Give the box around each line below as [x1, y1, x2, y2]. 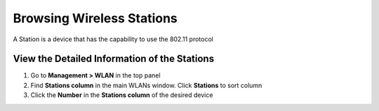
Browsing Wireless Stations [13, 10, 178, 26]
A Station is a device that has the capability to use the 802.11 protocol [13, 35, 213, 43]
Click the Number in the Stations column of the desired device [30, 91, 213, 99]
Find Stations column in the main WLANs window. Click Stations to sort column [30, 81, 262, 89]
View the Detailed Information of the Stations [13, 53, 214, 65]
